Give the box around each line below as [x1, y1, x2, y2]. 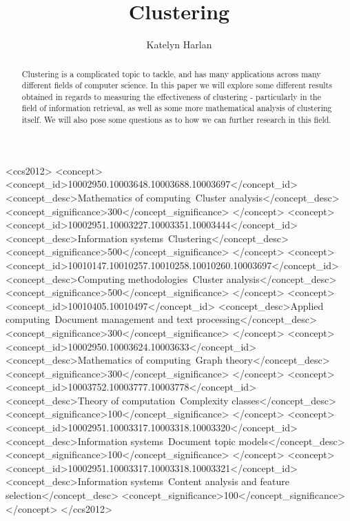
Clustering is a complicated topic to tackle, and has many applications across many [21, 68, 321, 79]
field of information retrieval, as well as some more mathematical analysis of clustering [21, 102, 332, 114]
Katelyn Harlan [146, 37, 212, 52]
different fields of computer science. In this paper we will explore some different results [21, 79, 332, 91]
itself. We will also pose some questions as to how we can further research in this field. [21, 114, 331, 126]
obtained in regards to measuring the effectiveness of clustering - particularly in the [21, 90, 321, 102]
